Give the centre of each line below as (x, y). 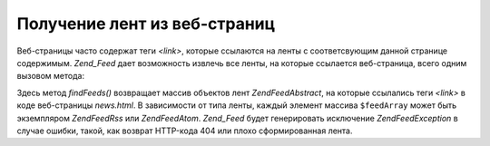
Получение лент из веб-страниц (146, 24)
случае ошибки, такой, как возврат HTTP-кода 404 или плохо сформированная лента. (185, 131)
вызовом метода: (51, 76)
